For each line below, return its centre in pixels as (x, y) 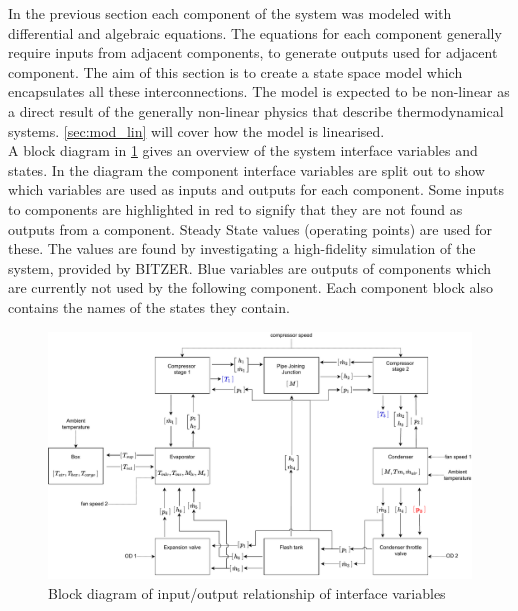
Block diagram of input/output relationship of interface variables (247, 592)
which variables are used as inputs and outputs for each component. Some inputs (256, 189)
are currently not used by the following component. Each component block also (251, 287)
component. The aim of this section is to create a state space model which (235, 71)
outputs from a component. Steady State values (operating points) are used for (250, 228)
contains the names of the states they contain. (149, 306)
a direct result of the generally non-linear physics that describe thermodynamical (256, 110)
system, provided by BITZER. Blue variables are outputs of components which (250, 267)
